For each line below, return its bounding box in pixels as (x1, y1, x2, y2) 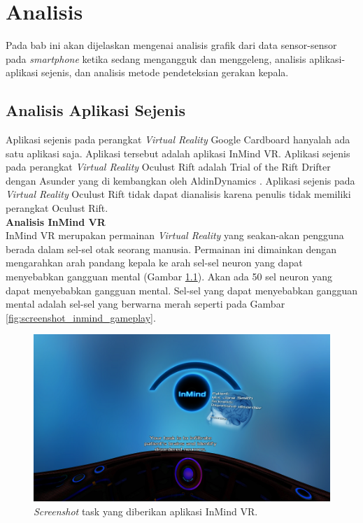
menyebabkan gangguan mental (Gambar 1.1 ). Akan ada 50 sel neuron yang (6, 269, 332, 284)
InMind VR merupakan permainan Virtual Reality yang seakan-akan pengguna (6, 228, 344, 243)
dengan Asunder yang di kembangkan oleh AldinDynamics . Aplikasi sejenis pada (6, 173, 355, 187)
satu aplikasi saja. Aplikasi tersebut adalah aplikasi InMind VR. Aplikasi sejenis (6, 145, 350, 160)
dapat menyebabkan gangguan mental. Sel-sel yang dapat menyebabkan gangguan (6, 282, 357, 297)
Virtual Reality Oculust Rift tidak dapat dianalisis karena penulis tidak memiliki (6, 187, 351, 201)
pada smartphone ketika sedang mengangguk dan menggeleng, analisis (6, 51, 306, 66)
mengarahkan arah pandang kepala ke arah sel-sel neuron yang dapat (6, 255, 303, 270)
